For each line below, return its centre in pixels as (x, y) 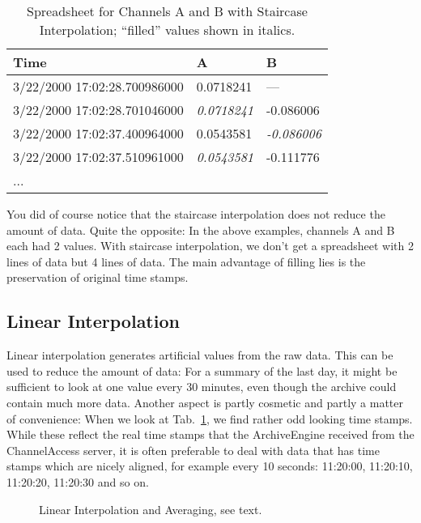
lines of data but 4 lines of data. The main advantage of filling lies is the (186, 261)
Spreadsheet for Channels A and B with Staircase (167, 11)
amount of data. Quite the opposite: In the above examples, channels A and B (201, 230)
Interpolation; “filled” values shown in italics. (167, 30)
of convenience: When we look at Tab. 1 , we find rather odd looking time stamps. (210, 418)
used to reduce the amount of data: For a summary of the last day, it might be (202, 370)
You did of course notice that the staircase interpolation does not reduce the (196, 214)
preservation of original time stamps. (98, 277)
